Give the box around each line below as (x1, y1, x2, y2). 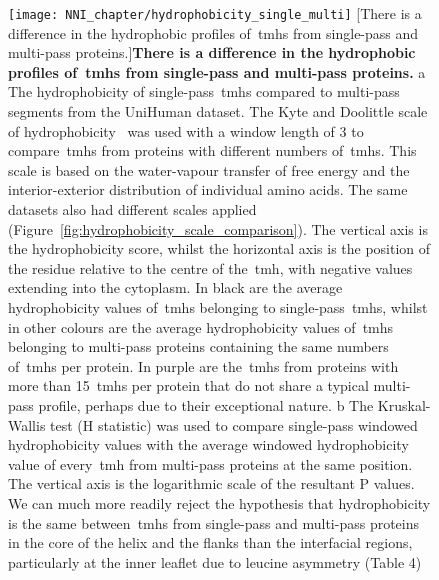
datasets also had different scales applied (8, 199, 257, 219)
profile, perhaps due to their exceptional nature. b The (38, 394, 374, 415)
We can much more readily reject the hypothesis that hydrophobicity (8, 492, 431, 513)
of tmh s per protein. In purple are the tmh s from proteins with (8, 355, 399, 376)
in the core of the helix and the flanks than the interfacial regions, (8, 532, 413, 553)
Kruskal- (377, 394, 431, 415)
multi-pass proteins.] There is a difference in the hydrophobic (8, 42, 416, 63)
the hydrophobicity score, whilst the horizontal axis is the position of (8, 238, 431, 259)
